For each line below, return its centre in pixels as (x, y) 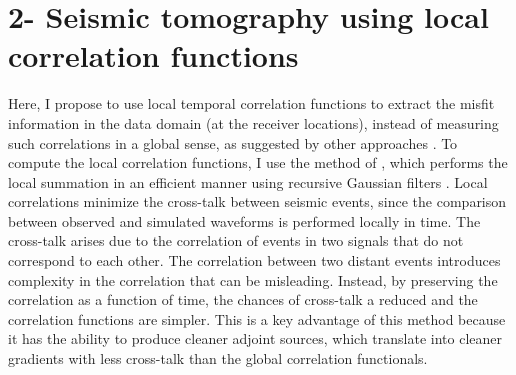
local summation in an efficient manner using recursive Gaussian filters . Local (248, 181)
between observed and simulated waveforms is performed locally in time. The (244, 220)
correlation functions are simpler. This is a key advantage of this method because (257, 318)
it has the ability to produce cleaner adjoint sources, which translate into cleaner (255, 338)
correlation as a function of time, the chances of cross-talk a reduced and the (243, 299)
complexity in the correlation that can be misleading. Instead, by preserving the (253, 279)
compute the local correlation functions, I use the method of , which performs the (258, 162)
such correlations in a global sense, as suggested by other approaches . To (233, 142)
